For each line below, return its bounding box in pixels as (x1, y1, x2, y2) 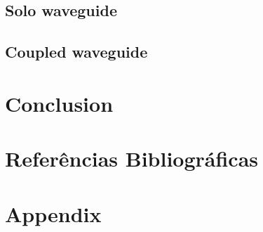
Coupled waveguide (5, 41, 148, 63)
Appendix (5, 199, 102, 228)
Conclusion (5, 89, 114, 117)
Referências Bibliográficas (5, 144, 259, 173)
